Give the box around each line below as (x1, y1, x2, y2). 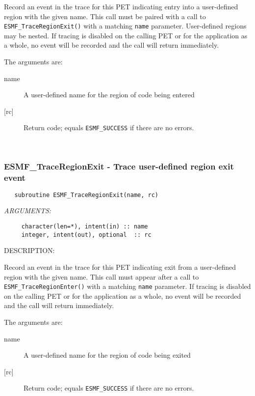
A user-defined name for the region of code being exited (24, 350, 191, 360)
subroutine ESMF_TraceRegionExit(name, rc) (14, 191, 158, 198)
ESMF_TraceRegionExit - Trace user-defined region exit (4, 160, 234, 172)
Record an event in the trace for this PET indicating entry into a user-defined (4, 1, 238, 11)
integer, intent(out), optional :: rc (21, 231, 152, 238)
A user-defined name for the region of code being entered (24, 89, 195, 100)
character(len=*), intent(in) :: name (21, 223, 148, 230)
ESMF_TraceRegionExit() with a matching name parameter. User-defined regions (4, 21, 247, 31)
